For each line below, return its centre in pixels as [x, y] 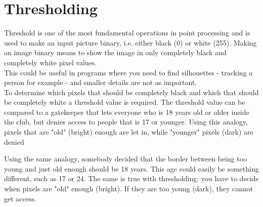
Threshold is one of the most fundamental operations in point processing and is [127, 33]
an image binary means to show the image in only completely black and [115, 52]
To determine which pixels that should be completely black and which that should [131, 92]
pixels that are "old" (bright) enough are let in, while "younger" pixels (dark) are [129, 132]
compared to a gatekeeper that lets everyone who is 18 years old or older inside [127, 112]
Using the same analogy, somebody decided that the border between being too [126, 159]
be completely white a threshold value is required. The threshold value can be [125, 102]
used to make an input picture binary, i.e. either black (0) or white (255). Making [130, 42]
